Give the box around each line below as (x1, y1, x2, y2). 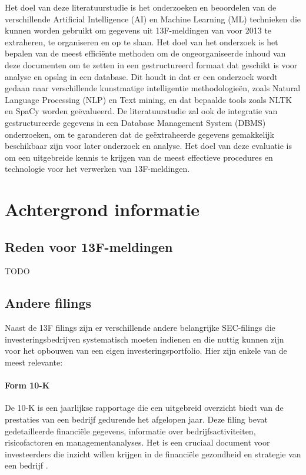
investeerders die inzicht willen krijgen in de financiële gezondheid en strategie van (5, 447, 301, 460)
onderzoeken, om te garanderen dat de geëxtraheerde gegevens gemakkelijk (5, 128, 274, 140)
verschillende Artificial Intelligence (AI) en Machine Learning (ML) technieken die (5, 12, 301, 25)
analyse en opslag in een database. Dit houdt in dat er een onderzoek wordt (5, 70, 278, 82)
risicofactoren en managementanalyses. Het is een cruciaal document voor (5, 436, 270, 449)
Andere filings (5, 294, 92, 312)
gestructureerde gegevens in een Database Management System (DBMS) (5, 116, 266, 128)
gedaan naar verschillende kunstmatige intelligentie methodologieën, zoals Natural (5, 82, 301, 94)
